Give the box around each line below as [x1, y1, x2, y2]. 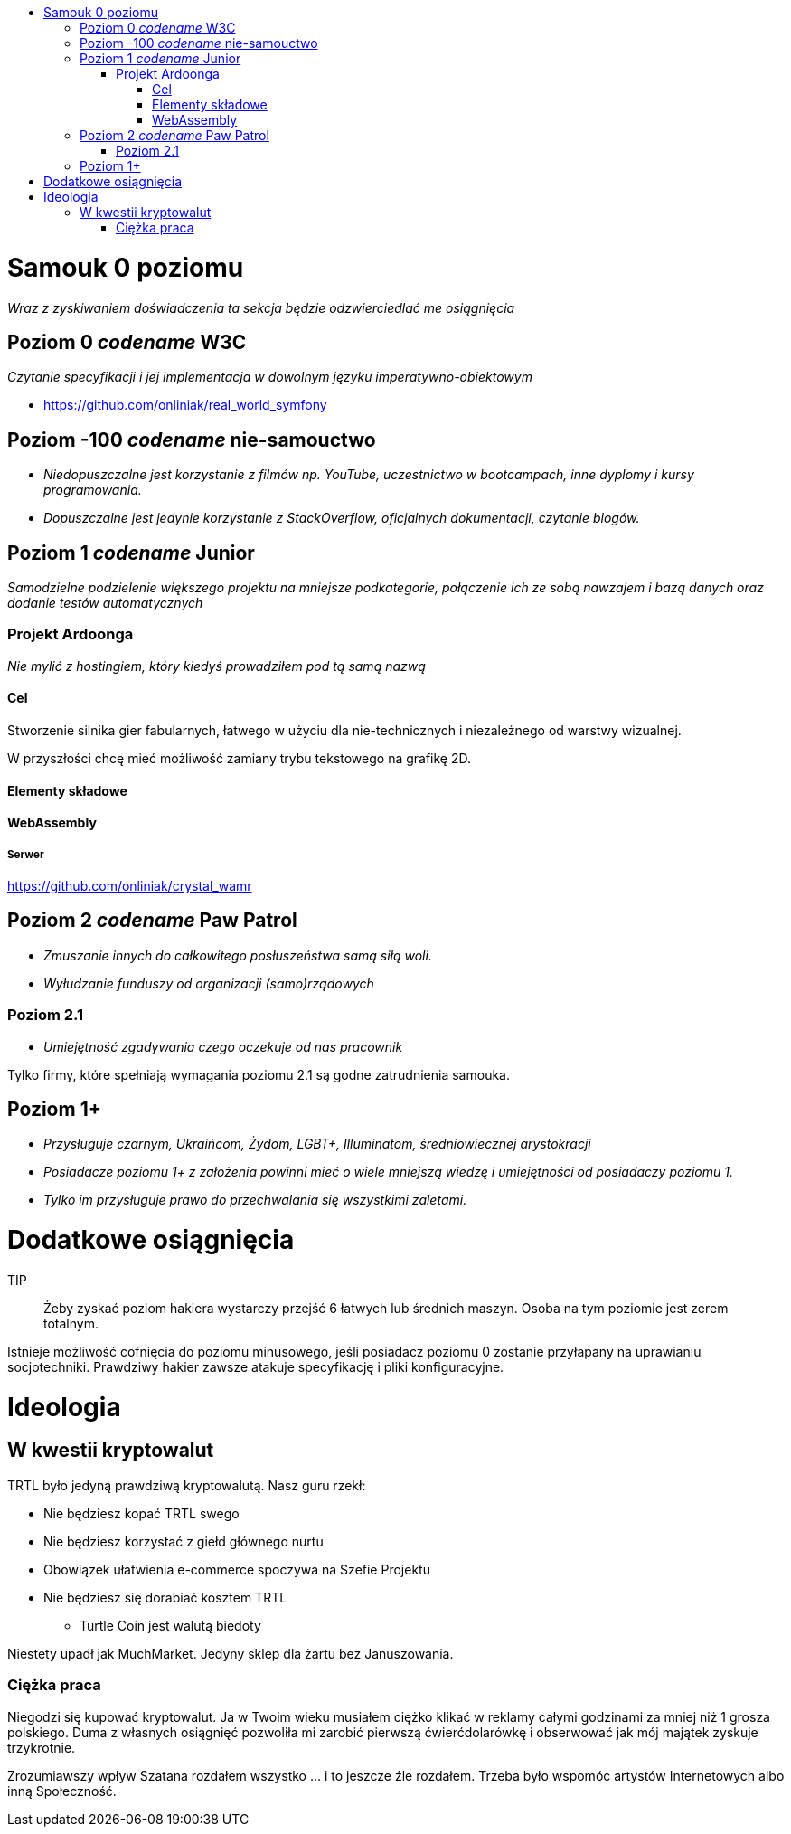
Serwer [7, 847, 44, 861]
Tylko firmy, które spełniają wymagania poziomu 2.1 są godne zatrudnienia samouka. [7, 1066, 510, 1082]
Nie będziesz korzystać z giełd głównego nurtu [43, 1533, 324, 1549]
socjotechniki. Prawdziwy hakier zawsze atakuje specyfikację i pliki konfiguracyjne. [7, 1358, 504, 1375]
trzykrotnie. [7, 1739, 76, 1755]
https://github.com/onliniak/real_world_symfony [43, 397, 327, 413]
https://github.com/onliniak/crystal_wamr [7, 878, 252, 893]
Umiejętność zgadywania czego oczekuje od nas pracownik [43, 1038, 403, 1054]
